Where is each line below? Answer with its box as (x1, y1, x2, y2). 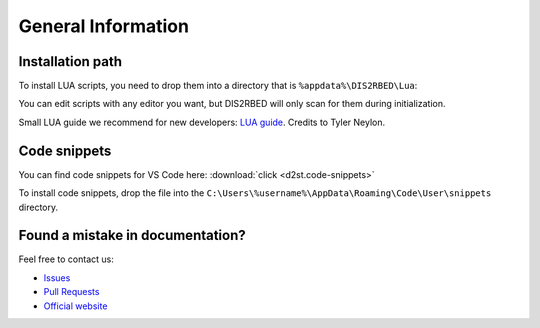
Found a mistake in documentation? (18, 227, 247, 244)
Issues (43, 271, 71, 284)
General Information (18, 15, 190, 37)
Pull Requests (43, 286, 100, 298)
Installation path (18, 53, 123, 70)
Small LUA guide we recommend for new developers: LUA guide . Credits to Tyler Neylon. (18, 116, 385, 128)
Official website (43, 300, 108, 312)
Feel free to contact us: (18, 253, 115, 265)
